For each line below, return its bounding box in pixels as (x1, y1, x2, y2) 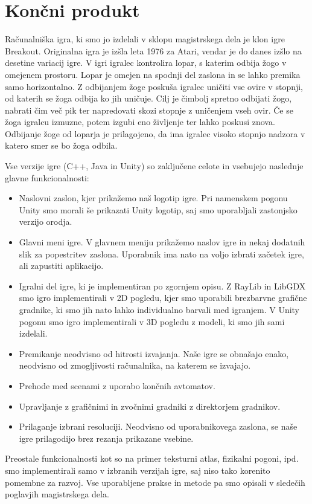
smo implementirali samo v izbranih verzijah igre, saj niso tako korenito (5, 464, 270, 476)
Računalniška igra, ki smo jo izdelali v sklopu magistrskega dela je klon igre (5, 33, 285, 45)
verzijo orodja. (19, 215, 72, 228)
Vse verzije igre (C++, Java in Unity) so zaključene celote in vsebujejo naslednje (5, 160, 304, 172)
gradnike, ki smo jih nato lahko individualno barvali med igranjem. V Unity (19, 303, 300, 315)
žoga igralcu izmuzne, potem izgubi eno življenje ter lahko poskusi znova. (5, 115, 275, 128)
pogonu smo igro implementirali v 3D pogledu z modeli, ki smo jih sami (19, 315, 285, 328)
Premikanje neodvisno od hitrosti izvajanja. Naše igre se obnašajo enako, (19, 347, 289, 360)
